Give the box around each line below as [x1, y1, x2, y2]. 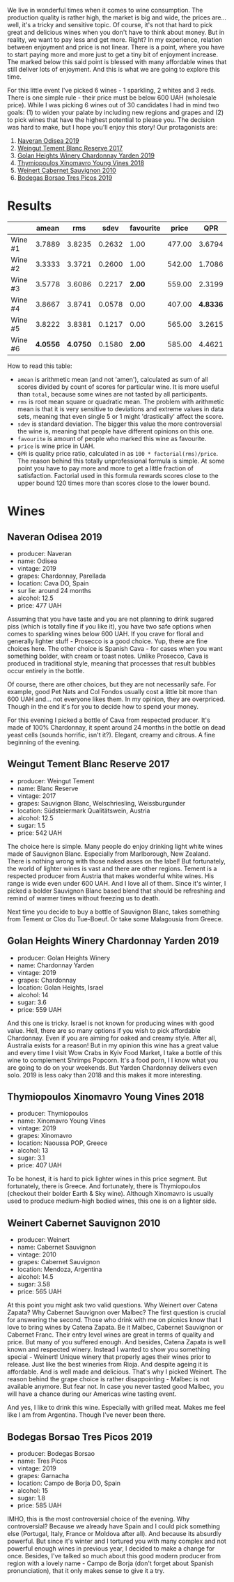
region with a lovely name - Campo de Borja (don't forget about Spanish [7, 1559, 214, 1567]
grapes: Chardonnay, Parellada [17, 571, 107, 580]
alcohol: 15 [17, 1487, 49, 1494]
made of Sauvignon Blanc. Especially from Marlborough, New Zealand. [7, 850, 210, 858]
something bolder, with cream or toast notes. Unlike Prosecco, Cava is [7, 652, 209, 660]
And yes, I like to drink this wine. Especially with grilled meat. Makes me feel [7, 1404, 226, 1412]
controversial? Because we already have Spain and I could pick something [7, 1522, 221, 1530]
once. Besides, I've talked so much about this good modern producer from [7, 1552, 221, 1560]
